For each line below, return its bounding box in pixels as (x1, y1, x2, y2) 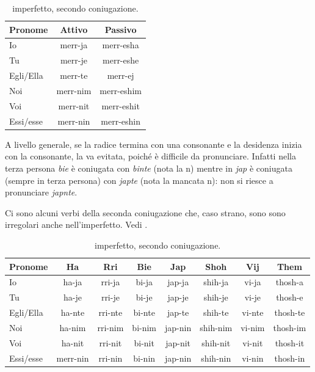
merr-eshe (103, 54, 139, 67)
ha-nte (60, 306, 85, 319)
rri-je (101, 291, 120, 304)
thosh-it (275, 336, 305, 349)
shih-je (203, 291, 228, 304)
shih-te (203, 306, 229, 319)
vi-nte (242, 306, 264, 319)
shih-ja (203, 275, 229, 288)
